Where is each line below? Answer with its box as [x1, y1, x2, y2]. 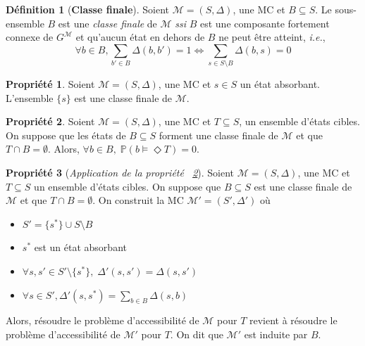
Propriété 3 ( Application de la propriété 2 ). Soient [6, 165, 235, 180]
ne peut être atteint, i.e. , [218, 30, 326, 44]
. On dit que [170, 327, 223, 342]
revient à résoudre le [249, 313, 338, 328]
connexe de [6, 30, 54, 44]
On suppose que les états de [6, 127, 126, 142]
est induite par [244, 327, 308, 342]
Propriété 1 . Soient [6, 77, 95, 91]
